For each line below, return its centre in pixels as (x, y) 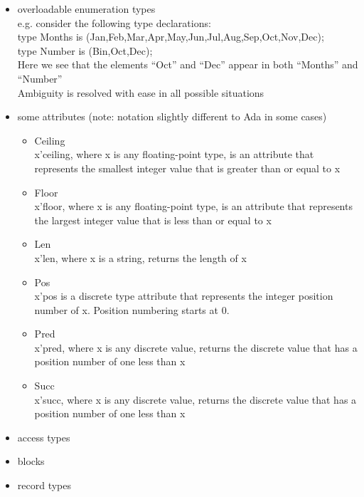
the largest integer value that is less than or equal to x (153, 220)
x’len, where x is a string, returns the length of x (140, 257)
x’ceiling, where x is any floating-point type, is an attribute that (174, 154)
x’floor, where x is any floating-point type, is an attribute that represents (193, 206)
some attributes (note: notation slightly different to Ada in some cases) (172, 116)
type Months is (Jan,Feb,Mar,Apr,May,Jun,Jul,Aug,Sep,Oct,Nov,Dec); (171, 37)
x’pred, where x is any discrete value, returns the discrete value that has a (196, 347)
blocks (31, 461)
